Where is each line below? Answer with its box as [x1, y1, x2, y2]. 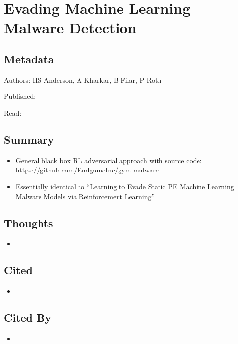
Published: [4, 91, 36, 101]
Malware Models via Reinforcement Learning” [15, 191, 155, 201]
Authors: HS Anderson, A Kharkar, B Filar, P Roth [4, 74, 162, 85]
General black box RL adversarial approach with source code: [15, 155, 202, 165]
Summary [4, 131, 54, 147]
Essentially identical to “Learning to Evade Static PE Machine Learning [15, 181, 234, 191]
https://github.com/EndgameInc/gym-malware [15, 165, 159, 175]
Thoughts [4, 215, 53, 230]
